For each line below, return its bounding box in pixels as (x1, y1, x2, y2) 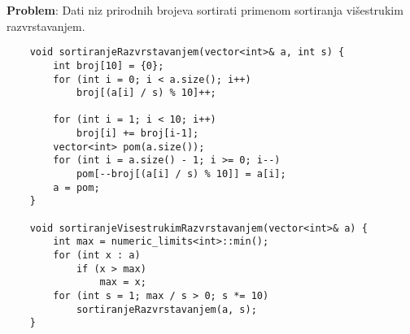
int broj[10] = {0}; (53, 59, 164, 72)
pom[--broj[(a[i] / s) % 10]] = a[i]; (76, 168, 286, 180)
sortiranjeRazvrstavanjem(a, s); (76, 303, 257, 315)
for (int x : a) (53, 249, 141, 262)
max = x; (99, 276, 146, 288)
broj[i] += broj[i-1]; (76, 128, 199, 140)
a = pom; (53, 181, 100, 193)
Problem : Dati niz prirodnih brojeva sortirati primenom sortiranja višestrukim (7, 2, 403, 18)
